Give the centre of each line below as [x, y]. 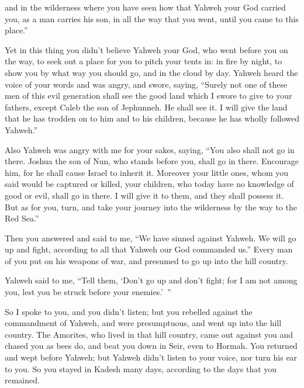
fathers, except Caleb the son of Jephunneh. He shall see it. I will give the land [146, 107]
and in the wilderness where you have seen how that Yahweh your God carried [145, 7]
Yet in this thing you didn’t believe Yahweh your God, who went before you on [146, 49]
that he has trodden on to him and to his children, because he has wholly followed [152, 118]
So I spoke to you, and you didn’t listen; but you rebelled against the [129, 311]
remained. [22, 380]
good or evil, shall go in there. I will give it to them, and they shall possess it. [144, 195]
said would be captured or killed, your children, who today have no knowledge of [149, 184]
